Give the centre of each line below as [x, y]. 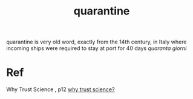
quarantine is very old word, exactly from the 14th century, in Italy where [97, 42]
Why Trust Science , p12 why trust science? [61, 89]
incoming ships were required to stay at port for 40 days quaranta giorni [97, 48]
